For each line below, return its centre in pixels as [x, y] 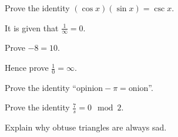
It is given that [32, 27]
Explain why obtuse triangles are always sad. [86, 127]
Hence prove [27, 68]
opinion [90, 88]
